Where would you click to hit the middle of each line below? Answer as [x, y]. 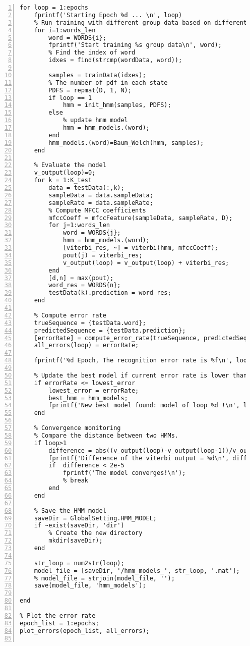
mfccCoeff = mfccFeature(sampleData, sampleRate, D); [141, 218]
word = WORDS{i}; [77, 38]
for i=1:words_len [65, 30]
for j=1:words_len [79, 225]
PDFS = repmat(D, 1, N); [90, 90]
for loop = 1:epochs [54, 8]
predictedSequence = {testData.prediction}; [110, 330]
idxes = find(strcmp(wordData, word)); [115, 60]
